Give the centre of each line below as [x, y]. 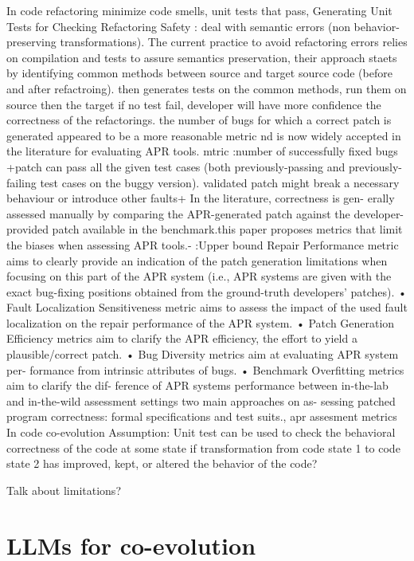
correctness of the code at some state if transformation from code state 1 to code [203, 447]
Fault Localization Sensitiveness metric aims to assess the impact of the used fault [207, 307]
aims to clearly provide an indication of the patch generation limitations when [197, 260]
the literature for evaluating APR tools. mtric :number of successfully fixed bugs [202, 151]
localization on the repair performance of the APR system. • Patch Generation [201, 322]
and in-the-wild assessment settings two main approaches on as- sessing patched [201, 400]
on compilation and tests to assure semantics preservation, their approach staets [202, 57]
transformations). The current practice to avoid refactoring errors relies [234, 42]
